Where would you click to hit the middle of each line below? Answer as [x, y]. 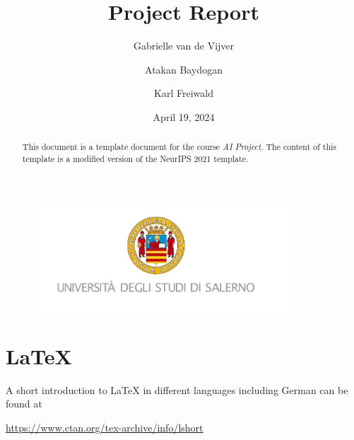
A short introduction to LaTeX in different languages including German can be [177, 389]
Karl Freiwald [184, 93]
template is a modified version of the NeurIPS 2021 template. [135, 158]
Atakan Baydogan [184, 69]
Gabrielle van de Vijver [184, 46]
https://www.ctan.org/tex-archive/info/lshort [105, 427]
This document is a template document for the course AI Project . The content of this [179, 147]
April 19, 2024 [184, 116]
